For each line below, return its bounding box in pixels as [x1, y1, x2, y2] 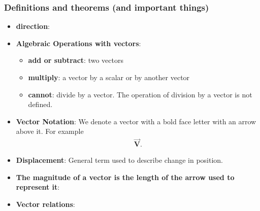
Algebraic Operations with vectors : [16, 38, 141, 48]
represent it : [16, 182, 60, 192]
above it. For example [16, 126, 84, 136]
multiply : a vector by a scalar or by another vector [28, 72, 190, 82]
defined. [28, 99, 53, 110]
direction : [16, 21, 50, 31]
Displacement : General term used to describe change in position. [16, 155, 223, 165]
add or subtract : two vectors [28, 55, 123, 65]
